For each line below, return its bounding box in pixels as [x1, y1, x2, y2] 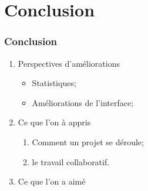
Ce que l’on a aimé [18, 175, 86, 187]
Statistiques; [32, 77, 76, 89]
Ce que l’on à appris [18, 116, 91, 128]
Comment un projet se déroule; [32, 135, 144, 148]
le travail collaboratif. [32, 155, 110, 168]
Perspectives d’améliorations [18, 57, 120, 69]
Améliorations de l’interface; [32, 96, 134, 108]
